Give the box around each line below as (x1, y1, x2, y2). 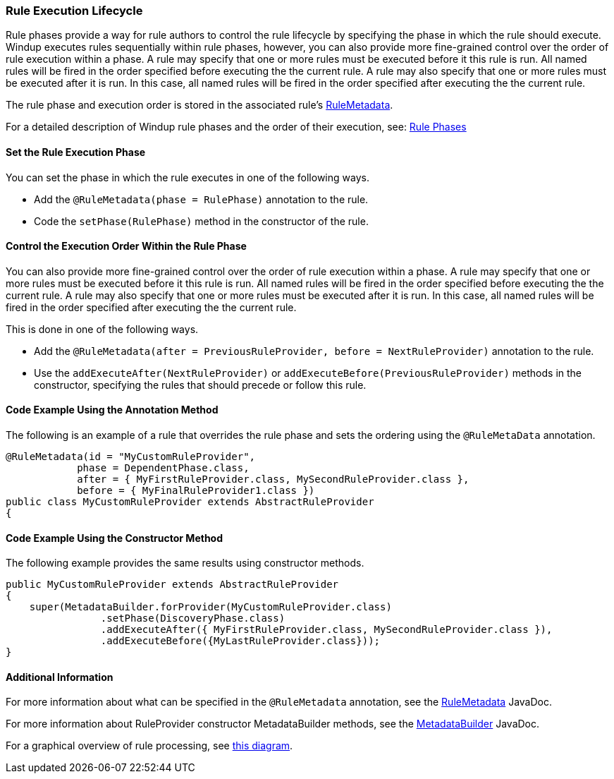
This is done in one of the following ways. (6, 322, 199, 335)
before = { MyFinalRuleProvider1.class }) (77, 485, 315, 497)
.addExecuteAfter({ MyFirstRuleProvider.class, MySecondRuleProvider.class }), (100, 624, 553, 636)
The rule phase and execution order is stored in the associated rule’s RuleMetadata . (6, 99, 393, 111)
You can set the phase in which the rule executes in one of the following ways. (6, 171, 369, 183)
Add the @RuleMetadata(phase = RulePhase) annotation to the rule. (34, 193, 369, 205)
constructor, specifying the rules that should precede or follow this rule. (34, 378, 367, 391)
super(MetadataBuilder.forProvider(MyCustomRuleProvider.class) (29, 601, 392, 613)
